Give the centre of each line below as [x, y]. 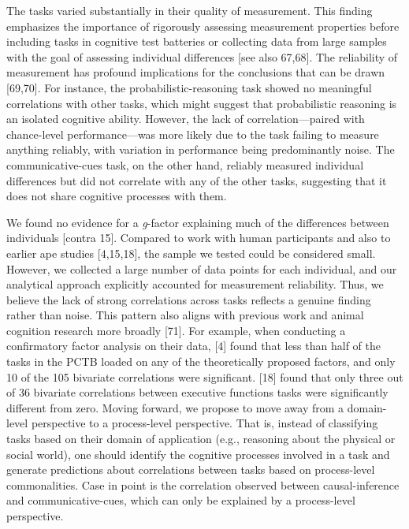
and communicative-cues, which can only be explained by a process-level [181, 500]
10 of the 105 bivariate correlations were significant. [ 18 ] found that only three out [205, 376]
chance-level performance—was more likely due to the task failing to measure [193, 134]
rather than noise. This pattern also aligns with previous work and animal [185, 315]
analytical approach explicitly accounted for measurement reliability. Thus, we [195, 284]
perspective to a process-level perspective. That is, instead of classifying [204, 423]
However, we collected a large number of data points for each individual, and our [202, 268]
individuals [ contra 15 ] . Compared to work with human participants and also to [199, 238]
